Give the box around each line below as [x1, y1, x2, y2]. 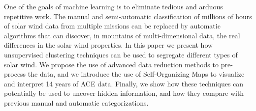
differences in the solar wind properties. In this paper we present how [4, 40, 213, 50]
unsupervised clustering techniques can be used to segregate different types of [4, 49, 238, 59]
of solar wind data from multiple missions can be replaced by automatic [4, 21, 221, 31]
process [4, 69, 26, 79]
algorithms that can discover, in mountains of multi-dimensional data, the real [4, 30, 240, 40]
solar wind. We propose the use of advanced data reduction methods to [4, 59, 219, 69]
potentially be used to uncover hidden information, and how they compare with [4, 88, 244, 98]
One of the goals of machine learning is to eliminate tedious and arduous [4, 1, 223, 11]
